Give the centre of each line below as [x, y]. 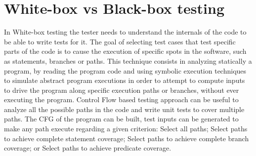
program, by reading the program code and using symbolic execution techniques [125, 70]
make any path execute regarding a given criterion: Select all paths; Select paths [126, 129]
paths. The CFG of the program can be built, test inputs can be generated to [121, 119]
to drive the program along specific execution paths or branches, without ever [122, 90]
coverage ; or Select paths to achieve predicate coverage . [88, 148]
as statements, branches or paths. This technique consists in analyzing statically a [128, 60]
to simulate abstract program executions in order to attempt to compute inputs [125, 80]
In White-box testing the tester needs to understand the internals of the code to [125, 32]
